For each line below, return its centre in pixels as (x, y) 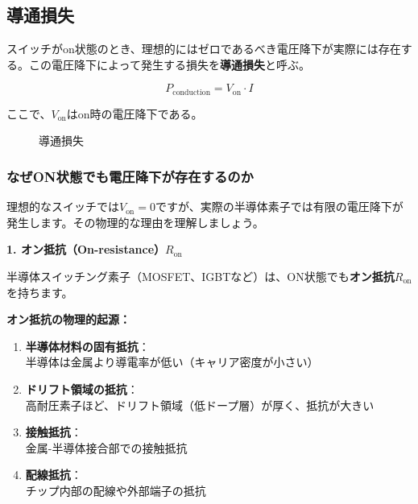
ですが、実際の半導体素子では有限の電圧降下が (279, 207)
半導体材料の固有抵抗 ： (87, 346)
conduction (192, 92)
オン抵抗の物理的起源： (68, 319)
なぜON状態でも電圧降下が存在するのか (130, 176)
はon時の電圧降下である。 (135, 113)
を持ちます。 (40, 292)
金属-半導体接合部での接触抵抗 (106, 447)
